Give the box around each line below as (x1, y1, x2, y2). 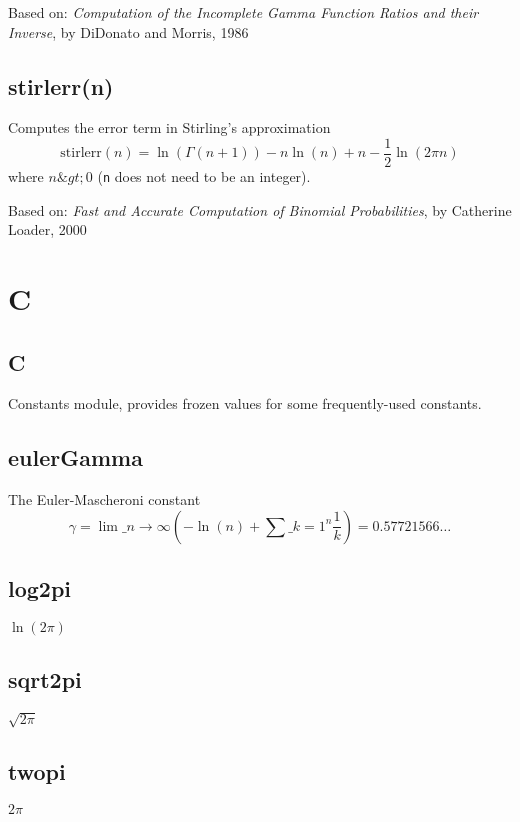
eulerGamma (8, 442, 143, 473)
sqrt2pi (8, 664, 82, 695)
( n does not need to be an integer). (97, 166, 311, 187)
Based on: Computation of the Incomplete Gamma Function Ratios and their (8, 2, 479, 22)
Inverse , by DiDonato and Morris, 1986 (8, 21, 249, 42)
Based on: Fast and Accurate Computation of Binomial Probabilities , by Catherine (8, 199, 512, 220)
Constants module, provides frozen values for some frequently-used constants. (8, 393, 482, 414)
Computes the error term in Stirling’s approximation (8, 117, 331, 138)
